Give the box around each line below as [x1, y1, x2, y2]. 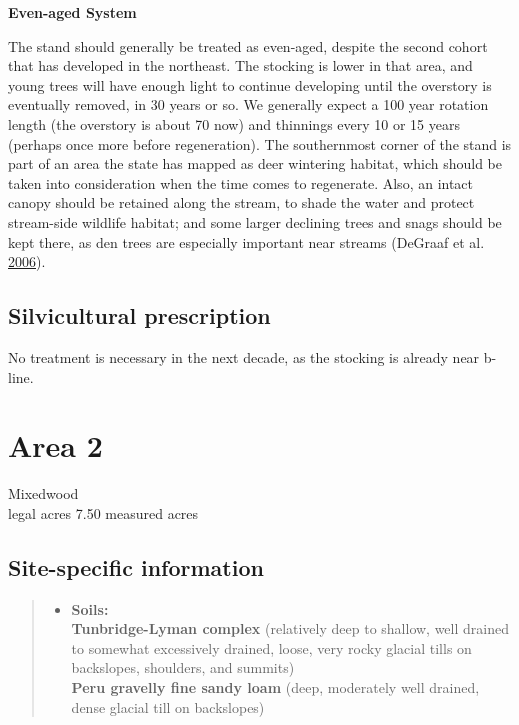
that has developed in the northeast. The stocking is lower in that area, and [8, 55, 473, 76]
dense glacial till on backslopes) [71, 696, 265, 717]
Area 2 [8, 425, 103, 466]
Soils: [71, 598, 109, 619]
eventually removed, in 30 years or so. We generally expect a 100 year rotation [8, 94, 489, 115]
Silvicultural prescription [8, 300, 271, 331]
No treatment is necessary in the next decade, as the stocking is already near [8, 346, 480, 367]
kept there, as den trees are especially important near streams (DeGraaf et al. [8, 231, 485, 252]
